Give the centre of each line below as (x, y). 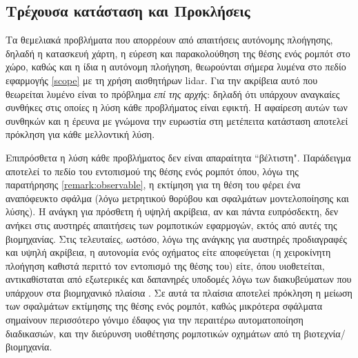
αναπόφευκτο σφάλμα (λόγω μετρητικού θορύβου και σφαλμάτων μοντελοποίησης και (177, 198)
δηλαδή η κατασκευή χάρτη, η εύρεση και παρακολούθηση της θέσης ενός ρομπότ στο (178, 53)
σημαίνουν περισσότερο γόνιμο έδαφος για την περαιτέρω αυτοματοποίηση (155, 320)
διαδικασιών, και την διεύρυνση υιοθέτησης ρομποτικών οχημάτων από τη (153, 333)
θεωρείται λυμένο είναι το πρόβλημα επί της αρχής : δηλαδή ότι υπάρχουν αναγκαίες (173, 93)
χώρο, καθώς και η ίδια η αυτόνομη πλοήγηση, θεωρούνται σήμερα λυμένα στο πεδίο (176, 67)
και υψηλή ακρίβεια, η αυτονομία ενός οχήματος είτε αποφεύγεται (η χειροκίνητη (168, 252)
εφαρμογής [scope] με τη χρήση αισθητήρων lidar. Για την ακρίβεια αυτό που (162, 80)
